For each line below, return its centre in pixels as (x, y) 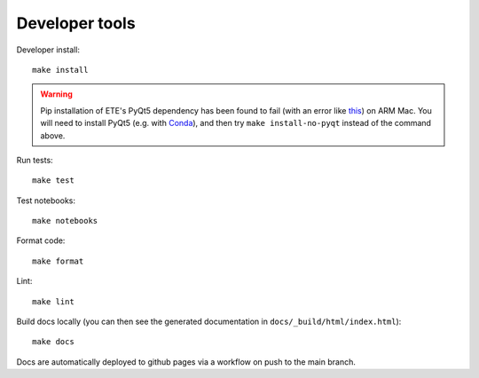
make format (58, 261)
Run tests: (35, 160)
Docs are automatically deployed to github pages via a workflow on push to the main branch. (186, 362)
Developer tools (76, 23)
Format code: (41, 240)
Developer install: (48, 50)
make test (53, 181)
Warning (56, 94)
